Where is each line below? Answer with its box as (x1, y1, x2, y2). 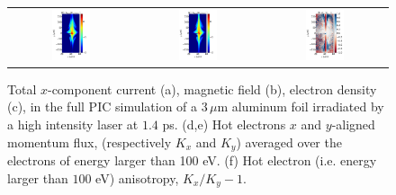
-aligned (331, 115, 375, 134)
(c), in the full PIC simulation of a (7, 97, 198, 116)
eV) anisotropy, (95, 168, 179, 187)
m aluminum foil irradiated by (217, 97, 384, 116)
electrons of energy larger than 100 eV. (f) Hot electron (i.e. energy (7, 151, 377, 170)
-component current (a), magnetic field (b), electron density (47, 79, 377, 98)
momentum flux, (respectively (7, 132, 172, 151)
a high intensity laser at (7, 115, 139, 134)
